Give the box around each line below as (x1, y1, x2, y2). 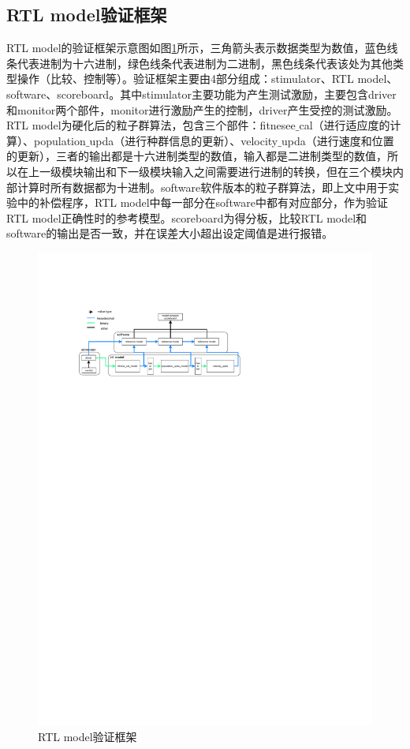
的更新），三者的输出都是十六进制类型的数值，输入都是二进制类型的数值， (6, 148, 387, 164)
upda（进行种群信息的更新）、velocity (89, 132, 278, 148)
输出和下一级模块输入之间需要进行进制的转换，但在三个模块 (83, 163, 393, 179)
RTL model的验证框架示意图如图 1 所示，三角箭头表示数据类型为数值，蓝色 (6, 39, 387, 56)
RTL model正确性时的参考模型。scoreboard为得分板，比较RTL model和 (6, 209, 367, 226)
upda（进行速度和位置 (281, 132, 394, 148)
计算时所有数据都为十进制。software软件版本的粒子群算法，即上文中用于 (17, 178, 389, 195)
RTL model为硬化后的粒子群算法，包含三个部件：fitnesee (6, 117, 296, 133)
